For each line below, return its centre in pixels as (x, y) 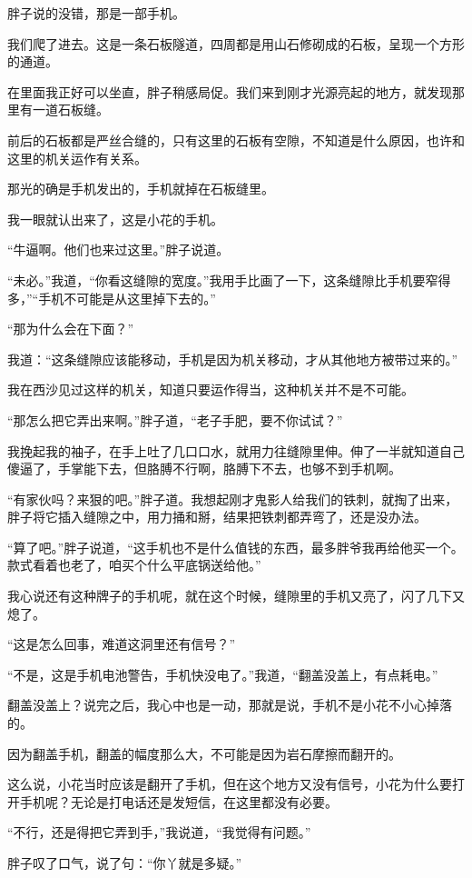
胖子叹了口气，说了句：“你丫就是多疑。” (125, 863)
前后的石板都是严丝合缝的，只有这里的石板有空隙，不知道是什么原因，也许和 (236, 140)
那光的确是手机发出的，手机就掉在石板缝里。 (141, 189)
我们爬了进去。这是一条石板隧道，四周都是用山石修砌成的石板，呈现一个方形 (236, 43)
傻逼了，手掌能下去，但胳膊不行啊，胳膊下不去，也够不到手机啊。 (204, 469)
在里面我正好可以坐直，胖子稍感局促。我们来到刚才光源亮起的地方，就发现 (230, 91)
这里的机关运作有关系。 (77, 158)
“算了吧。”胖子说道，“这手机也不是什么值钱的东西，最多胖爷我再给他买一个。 (236, 547)
